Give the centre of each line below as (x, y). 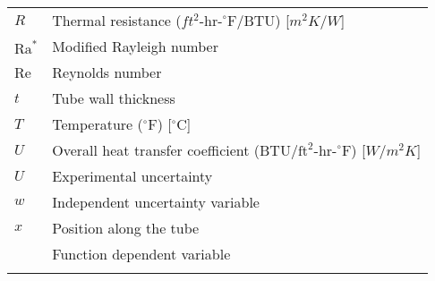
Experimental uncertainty (132, 176)
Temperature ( (98, 124)
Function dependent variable (141, 254)
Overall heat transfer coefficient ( (156, 150)
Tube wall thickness (114, 98)
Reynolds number (107, 72)
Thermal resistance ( (117, 20)
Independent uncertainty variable (156, 202)
